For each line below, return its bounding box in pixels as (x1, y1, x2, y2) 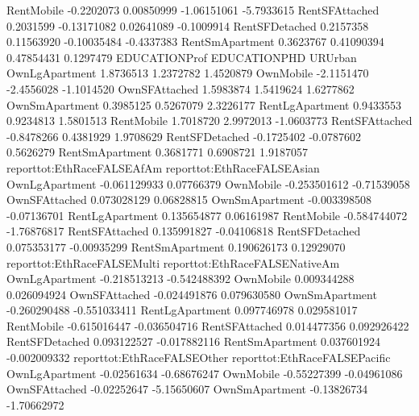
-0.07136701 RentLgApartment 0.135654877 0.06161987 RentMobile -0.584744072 (6, 206, 408, 223)
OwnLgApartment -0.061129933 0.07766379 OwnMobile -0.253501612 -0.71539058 (6, 175, 410, 192)
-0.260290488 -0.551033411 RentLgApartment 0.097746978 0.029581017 (6, 302, 358, 318)
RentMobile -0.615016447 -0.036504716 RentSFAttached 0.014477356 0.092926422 (6, 317, 409, 334)
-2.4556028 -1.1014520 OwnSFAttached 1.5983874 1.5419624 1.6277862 (6, 80, 355, 97)
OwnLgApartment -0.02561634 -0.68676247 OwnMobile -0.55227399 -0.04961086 (6, 364, 403, 381)
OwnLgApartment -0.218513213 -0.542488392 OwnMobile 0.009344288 (6, 270, 355, 287)
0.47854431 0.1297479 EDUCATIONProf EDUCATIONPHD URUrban (6, 48, 357, 65)
